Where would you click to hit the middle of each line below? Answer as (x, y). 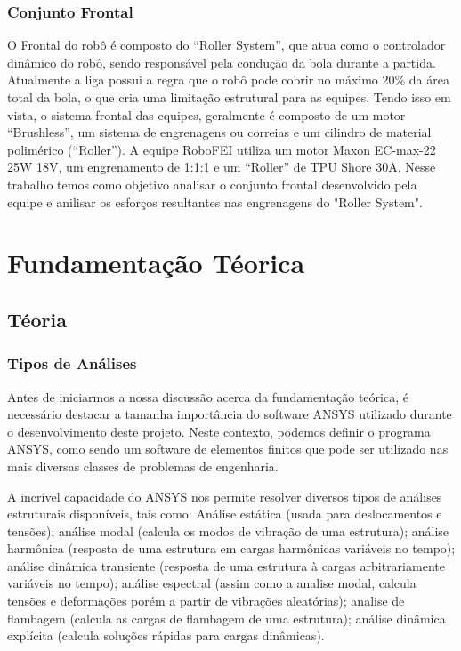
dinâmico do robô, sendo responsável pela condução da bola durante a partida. (222, 62)
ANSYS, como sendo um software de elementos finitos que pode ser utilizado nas (228, 449)
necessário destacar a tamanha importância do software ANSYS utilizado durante (230, 414)
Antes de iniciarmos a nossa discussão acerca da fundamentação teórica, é (208, 396)
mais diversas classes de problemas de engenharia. (143, 466)
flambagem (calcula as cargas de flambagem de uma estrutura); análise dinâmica (226, 618)
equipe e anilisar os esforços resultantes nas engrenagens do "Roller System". (215, 201)
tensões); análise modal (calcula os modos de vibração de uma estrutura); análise (228, 530)
